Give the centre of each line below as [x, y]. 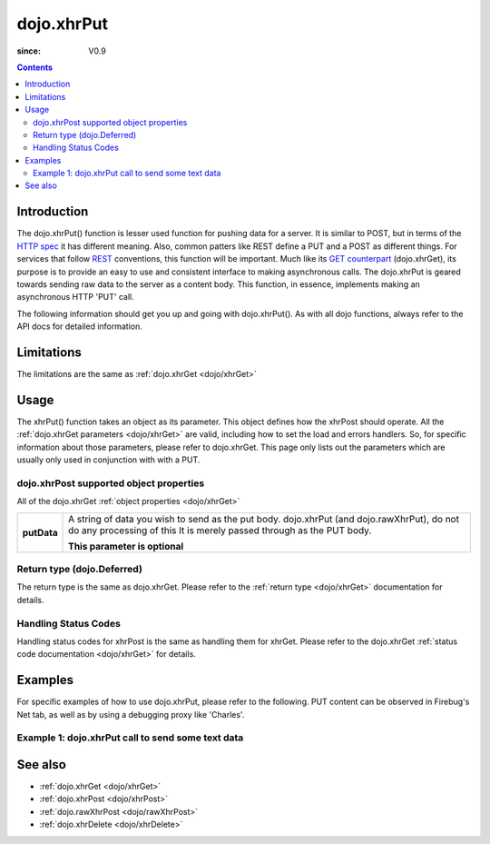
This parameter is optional [126, 546]
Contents [35, 67]
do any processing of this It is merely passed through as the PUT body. [220, 530]
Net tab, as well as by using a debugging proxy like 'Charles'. [131, 714]
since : [29, 51]
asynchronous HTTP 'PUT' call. [76, 297]
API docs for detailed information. [79, 326]
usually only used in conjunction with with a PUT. [108, 460]
